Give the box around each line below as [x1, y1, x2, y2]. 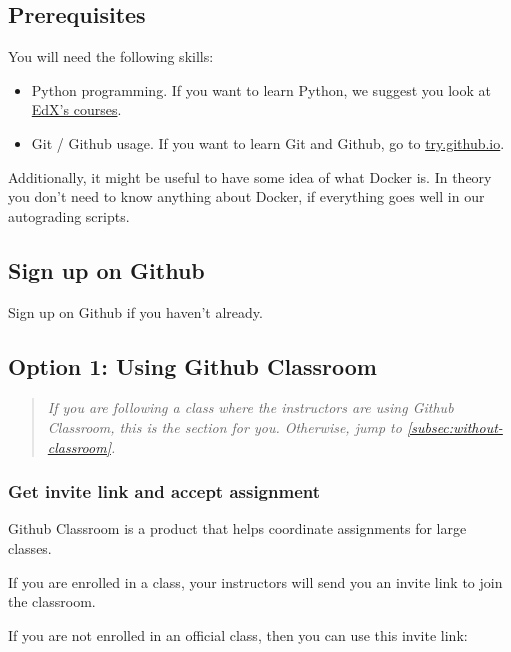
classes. [8, 537, 52, 558]
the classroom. [8, 591, 96, 612]
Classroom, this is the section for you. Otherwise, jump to [47, 416, 402, 437]
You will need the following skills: [8, 46, 214, 67]
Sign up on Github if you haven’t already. [8, 301, 263, 322]
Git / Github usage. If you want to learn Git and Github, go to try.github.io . [31, 132, 505, 153]
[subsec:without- [406, 416, 503, 437]
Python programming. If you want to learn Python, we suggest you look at [31, 79, 491, 100]
